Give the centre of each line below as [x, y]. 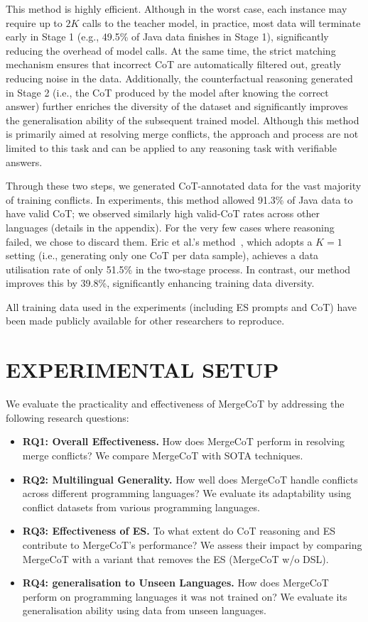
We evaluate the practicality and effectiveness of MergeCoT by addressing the [175, 404]
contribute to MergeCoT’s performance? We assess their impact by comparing [192, 544]
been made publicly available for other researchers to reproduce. [145, 321]
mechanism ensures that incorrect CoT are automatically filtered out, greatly [174, 64]
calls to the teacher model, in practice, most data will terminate [222, 22]
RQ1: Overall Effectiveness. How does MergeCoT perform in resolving [184, 441]
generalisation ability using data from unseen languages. [144, 610]
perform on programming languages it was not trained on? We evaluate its [185, 596]
